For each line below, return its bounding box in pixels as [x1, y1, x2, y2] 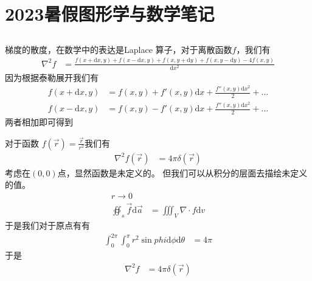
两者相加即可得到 [5, 116, 73, 128]
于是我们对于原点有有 [5, 218, 90, 231]
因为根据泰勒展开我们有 [5, 71, 99, 83]
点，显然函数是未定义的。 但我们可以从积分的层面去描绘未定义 [57, 166, 308, 179]
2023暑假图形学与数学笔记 [5, 1, 215, 26]
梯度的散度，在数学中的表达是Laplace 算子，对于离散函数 [5, 43, 232, 55]
